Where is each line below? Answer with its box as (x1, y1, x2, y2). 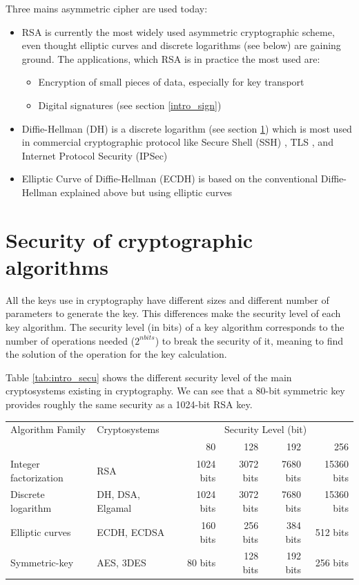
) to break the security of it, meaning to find (155, 333, 344, 347)
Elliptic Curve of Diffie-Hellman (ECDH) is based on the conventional (21, 171, 318, 186)
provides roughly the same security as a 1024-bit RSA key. (6, 397, 253, 411)
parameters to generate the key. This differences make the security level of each (6, 306, 341, 320)
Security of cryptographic (6, 225, 253, 253)
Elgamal (97, 501, 132, 515)
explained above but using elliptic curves (60, 184, 233, 199)
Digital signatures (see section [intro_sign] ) (38, 97, 222, 112)
